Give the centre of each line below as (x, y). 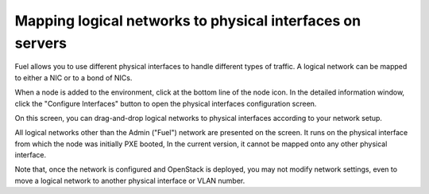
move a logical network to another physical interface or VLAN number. (130, 180)
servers (41, 43)
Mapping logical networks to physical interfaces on (188, 21)
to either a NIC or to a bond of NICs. (73, 78)
